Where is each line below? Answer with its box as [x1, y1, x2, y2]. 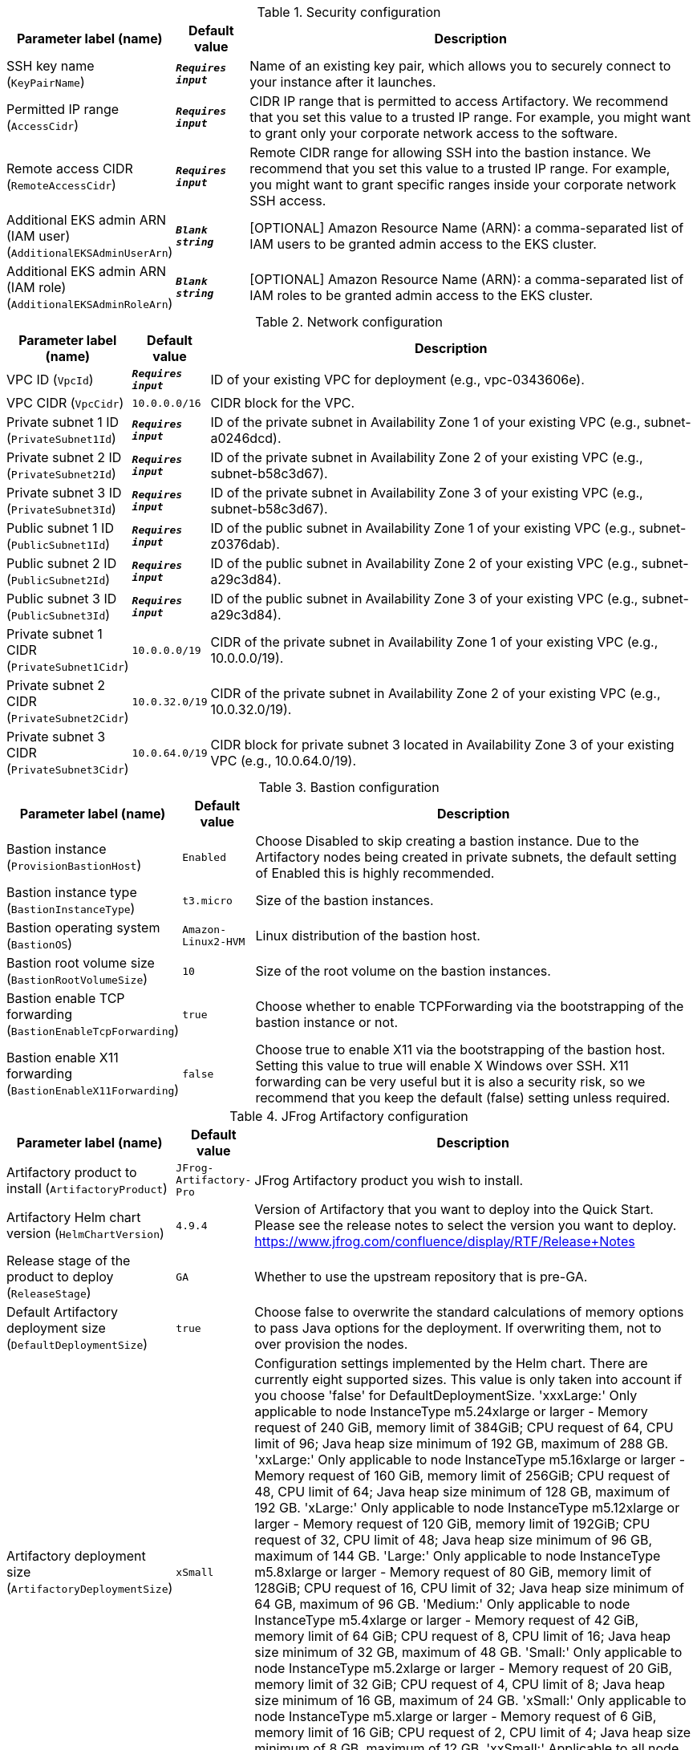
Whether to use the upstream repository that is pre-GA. [254, 1269, 588, 1285]
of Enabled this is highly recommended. [255, 865, 495, 881]
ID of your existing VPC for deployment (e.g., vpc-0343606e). [210, 372, 585, 388]
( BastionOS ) [6, 936, 73, 952]
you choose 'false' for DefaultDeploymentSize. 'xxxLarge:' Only [254, 1387, 638, 1403]
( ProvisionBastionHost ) [6, 857, 142, 873]
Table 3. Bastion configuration [258, 779, 440, 795]
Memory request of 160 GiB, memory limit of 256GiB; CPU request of [254, 1468, 671, 1484]
